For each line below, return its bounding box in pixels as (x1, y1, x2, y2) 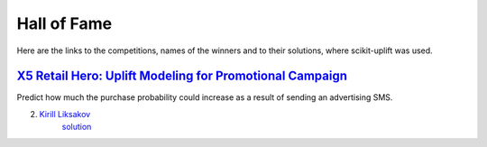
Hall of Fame (16, 14, 113, 33)
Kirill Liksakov (39, 108, 91, 119)
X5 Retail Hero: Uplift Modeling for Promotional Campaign (16, 69, 347, 84)
